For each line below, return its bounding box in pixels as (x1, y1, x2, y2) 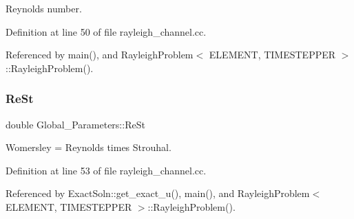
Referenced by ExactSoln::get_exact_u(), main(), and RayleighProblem (6, 186, 310, 200)
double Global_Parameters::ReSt (6, 117, 145, 131)
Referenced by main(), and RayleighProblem (6, 47, 194, 62)
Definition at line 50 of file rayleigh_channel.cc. (6, 24, 207, 38)
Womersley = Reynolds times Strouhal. (6, 140, 171, 154)
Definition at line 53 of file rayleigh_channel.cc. (6, 163, 207, 177)
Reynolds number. (6, 1, 82, 15)
